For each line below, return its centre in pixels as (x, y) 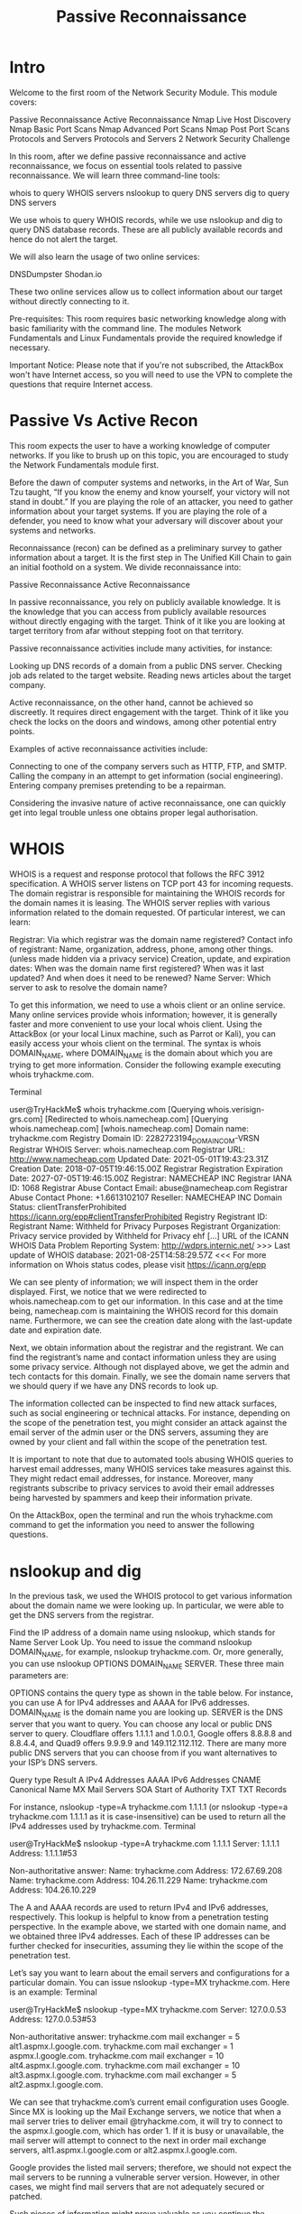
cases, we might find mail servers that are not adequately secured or (137, 2186)
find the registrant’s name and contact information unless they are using (143, 1357)
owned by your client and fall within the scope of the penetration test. (138, 1442)
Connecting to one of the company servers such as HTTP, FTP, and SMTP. (148, 766)
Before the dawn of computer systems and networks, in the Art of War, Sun (149, 482)
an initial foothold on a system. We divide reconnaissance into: (125, 567)
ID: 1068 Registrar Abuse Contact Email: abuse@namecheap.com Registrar (149, 1188)
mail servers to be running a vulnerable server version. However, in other (145, 2177)
